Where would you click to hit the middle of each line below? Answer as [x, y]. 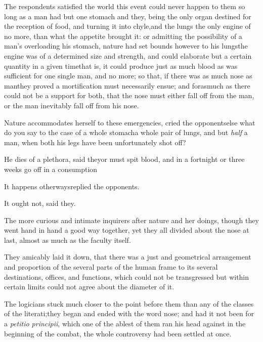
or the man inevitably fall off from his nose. [72, 105]
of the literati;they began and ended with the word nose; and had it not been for [129, 313]
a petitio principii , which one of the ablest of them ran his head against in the [125, 324]
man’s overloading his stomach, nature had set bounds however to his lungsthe [126, 46]
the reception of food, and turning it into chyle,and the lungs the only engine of [127, 26]
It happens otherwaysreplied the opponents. [72, 186]
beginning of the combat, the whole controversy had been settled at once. [118, 333]
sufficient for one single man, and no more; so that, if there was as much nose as [128, 76]
